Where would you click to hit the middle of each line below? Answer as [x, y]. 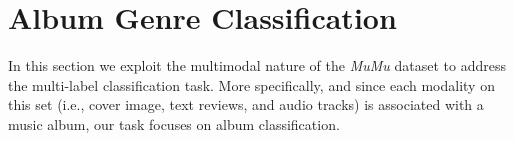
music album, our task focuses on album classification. [174, 123]
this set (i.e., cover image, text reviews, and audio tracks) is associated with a [246, 104]
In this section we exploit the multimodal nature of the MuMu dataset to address [257, 65]
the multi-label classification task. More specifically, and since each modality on [251, 84]
